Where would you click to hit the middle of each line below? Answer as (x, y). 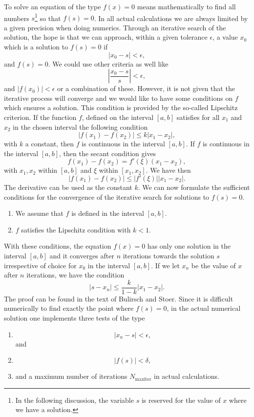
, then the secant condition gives (108, 153)
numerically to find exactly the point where (69, 308)
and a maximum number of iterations (71, 376)
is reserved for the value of (181, 400)
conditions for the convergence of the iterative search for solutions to (107, 197)
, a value (225, 37)
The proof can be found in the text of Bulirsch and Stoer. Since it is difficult (119, 298)
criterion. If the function (40, 117)
